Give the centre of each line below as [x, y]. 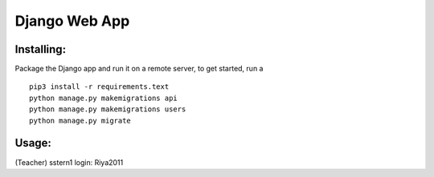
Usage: [33, 143]
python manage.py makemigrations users [108, 109]
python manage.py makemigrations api [104, 98]
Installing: [41, 49]
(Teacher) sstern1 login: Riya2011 [69, 162]
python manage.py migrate [80, 121]
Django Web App [72, 21]
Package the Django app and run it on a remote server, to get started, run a [139, 69]
